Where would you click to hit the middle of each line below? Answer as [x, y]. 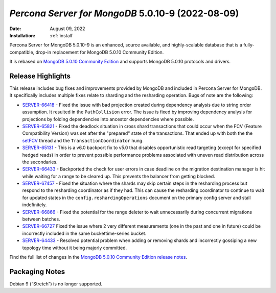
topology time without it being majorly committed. [75, 248]
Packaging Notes [37, 271]
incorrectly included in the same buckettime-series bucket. [84, 233]
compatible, [22, 52]
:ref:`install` [62, 35]
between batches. [41, 219]
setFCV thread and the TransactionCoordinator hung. [83, 140]
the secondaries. [40, 162]
